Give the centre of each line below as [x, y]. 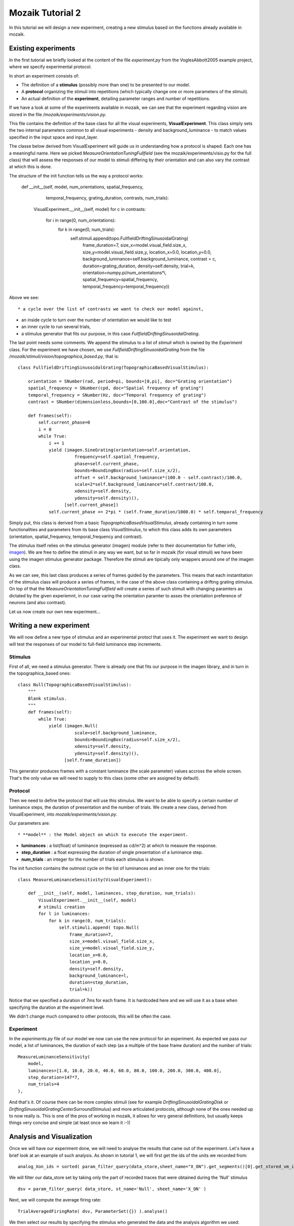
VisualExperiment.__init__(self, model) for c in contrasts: [90, 209]
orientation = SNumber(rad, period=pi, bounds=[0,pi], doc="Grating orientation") [130, 382]
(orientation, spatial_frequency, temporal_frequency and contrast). [76, 536]
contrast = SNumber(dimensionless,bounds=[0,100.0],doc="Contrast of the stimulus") [133, 402]
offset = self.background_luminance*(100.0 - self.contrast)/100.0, [158, 477]
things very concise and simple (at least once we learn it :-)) [70, 1123]
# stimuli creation [62, 907]
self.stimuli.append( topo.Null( [99, 928]
